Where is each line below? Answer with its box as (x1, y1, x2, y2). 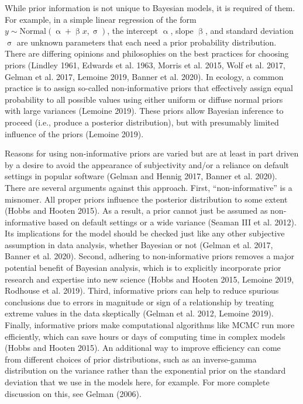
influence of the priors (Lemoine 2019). (5, 127, 144, 140)
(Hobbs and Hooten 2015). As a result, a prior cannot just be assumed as (5, 204, 268, 217)
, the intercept (107, 25, 159, 37)
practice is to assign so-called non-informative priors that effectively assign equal (5, 82, 293, 94)
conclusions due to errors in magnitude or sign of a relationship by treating (5, 295, 274, 308)
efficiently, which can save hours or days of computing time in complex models (5, 330, 285, 342)
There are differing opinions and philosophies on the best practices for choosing (5, 47, 289, 60)
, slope (170, 25, 194, 37)
